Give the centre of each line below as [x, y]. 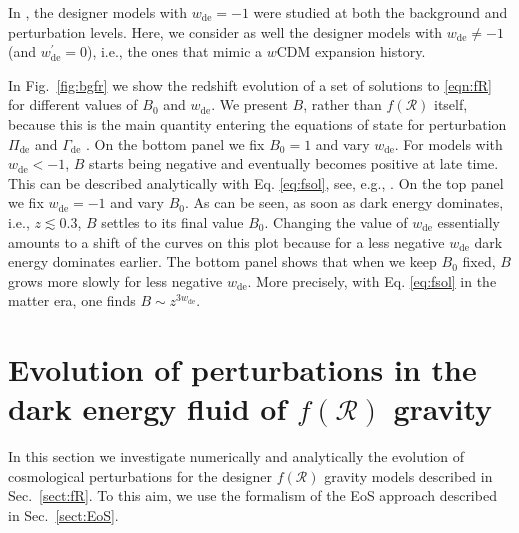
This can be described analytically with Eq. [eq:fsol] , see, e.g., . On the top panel [256, 182]
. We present [249, 104]
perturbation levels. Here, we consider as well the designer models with [225, 31]
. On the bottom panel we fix [175, 143]
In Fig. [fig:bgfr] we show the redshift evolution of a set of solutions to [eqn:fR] [250, 84]
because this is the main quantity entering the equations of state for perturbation [257, 123]
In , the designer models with [98, 12]
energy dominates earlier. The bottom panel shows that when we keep [222, 261]
